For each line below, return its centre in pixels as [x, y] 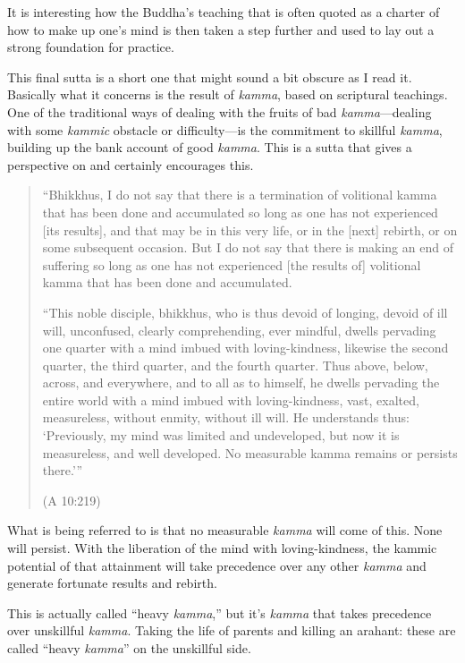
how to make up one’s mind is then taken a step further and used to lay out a [221, 29]
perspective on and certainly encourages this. [131, 164]
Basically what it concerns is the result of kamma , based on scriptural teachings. [228, 94]
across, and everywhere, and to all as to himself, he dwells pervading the [241, 382]
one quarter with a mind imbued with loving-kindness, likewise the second [245, 348]
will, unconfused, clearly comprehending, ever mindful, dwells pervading [239, 330]
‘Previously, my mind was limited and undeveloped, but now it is [221, 435]
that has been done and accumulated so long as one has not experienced [240, 212]
